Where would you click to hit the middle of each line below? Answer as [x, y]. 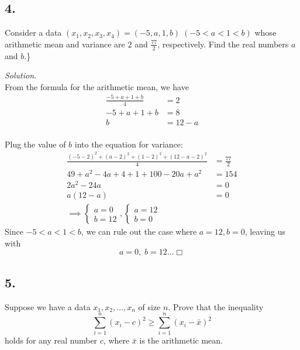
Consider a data [33, 32]
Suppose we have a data [48, 306]
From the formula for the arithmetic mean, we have [97, 86]
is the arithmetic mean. [181, 340]
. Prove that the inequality [216, 306]
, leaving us [265, 231]
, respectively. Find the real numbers [223, 44]
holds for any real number [51, 340]
